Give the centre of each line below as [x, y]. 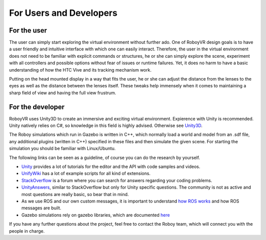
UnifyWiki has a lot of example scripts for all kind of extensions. [86, 173]
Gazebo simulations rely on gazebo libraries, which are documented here [96, 215]
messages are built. [41, 208]
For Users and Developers [63, 13]
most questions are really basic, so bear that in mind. [75, 194]
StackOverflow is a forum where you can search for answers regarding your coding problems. [117, 180]
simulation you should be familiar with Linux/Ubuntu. [62, 149]
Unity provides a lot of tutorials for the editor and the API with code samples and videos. [111, 167]
